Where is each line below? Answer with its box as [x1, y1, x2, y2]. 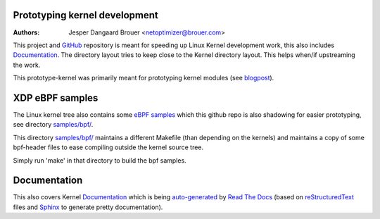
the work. [13, 61, 41, 69]
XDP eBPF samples [13, 92, 99, 104]
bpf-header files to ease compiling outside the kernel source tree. [13, 143, 204, 151]
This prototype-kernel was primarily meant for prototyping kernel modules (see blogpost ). [13, 74, 274, 82]
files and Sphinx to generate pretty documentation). [13, 203, 163, 211]
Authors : [13, 28, 40, 37]
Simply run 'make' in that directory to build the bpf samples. [13, 156, 186, 165]
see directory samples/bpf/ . [13, 120, 94, 129]
